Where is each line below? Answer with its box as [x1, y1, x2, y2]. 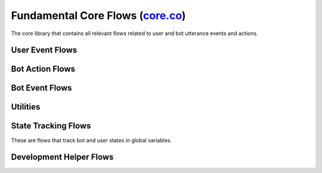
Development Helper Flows [11, 152, 114, 162]
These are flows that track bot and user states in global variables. [11, 137, 172, 144]
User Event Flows [11, 45, 78, 55]
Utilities [11, 102, 41, 112]
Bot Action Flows [11, 64, 76, 74]
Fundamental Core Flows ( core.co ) [11, 9, 186, 22]
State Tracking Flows [11, 121, 91, 131]
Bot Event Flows [11, 83, 72, 93]
